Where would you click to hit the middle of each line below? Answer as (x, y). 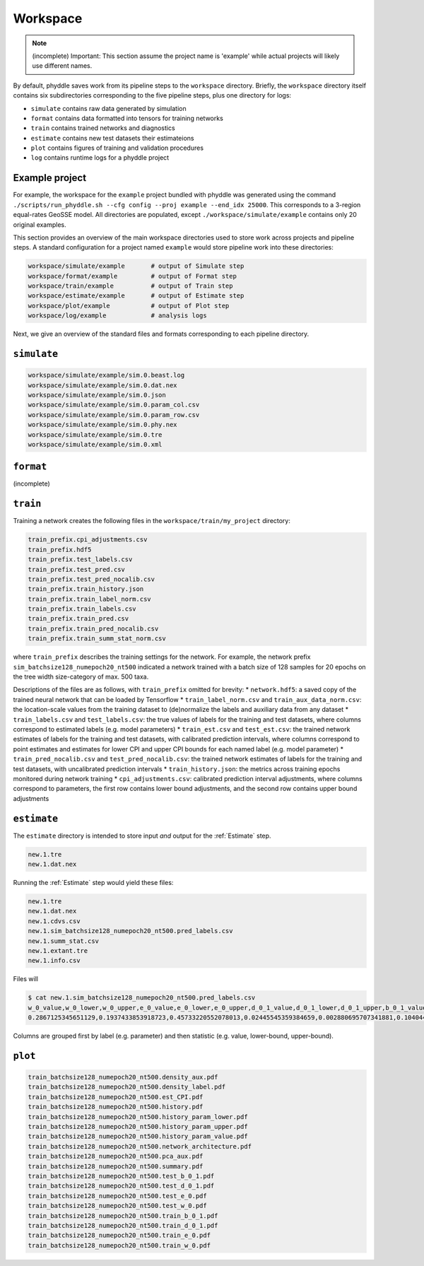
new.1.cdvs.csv (54, 921)
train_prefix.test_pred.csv (76, 569)
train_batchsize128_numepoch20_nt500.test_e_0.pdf (118, 1196)
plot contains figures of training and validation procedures (117, 148)
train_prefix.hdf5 (60, 549)
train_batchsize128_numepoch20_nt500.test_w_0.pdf (118, 1206)
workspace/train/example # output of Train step (130, 286)
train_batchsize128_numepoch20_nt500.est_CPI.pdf (116, 1097)
